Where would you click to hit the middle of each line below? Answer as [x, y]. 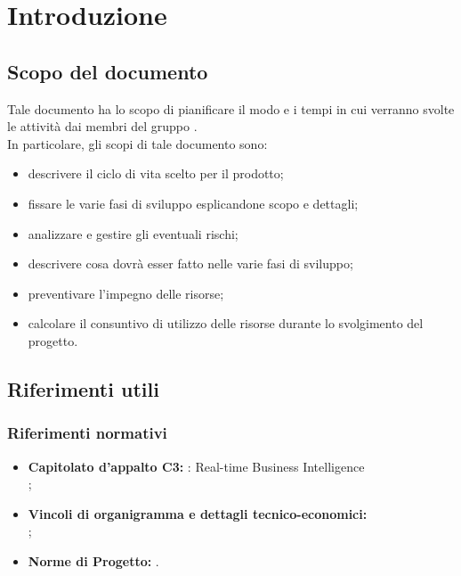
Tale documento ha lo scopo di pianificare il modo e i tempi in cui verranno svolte [231, 108]
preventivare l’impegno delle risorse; [126, 293]
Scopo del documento [108, 71]
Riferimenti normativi [87, 433]
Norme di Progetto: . [93, 560]
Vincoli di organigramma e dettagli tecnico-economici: [198, 513]
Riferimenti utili [83, 388]
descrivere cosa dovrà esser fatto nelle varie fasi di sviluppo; [190, 263]
